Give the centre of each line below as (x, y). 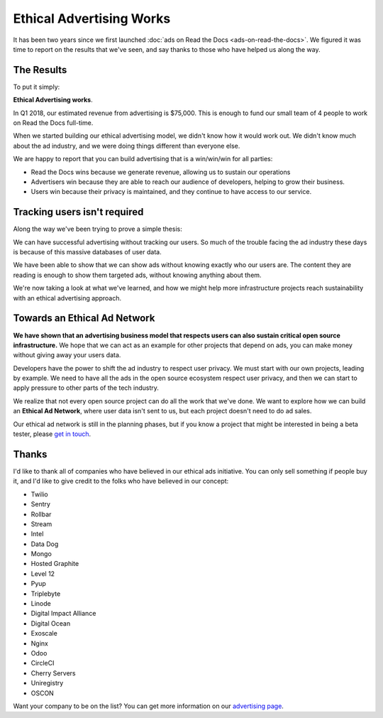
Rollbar (41, 514)
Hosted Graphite (55, 564)
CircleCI (43, 663)
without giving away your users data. (67, 355)
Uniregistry (47, 683)
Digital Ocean (51, 623)
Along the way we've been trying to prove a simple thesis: (98, 229)
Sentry (41, 504)
